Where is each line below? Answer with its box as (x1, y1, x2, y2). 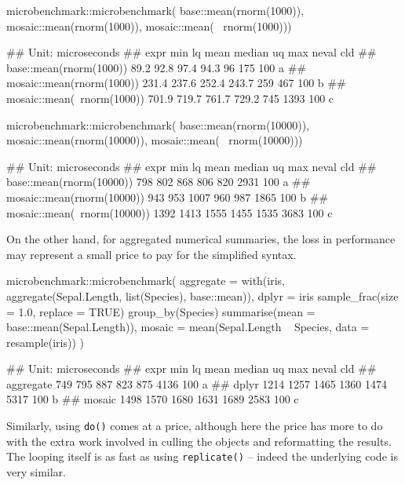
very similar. (6, 463, 66, 480)
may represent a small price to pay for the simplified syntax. (6, 246, 297, 262)
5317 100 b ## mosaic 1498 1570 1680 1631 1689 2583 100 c (6, 391, 299, 407)
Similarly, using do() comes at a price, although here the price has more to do (6, 418, 383, 434)
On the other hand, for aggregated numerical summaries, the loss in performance (6, 231, 396, 247)
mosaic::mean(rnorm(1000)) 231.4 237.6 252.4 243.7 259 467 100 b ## (6, 75, 346, 91)
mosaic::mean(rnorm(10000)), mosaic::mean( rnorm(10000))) (6, 132, 303, 148)
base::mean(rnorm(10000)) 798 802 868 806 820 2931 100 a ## (6, 173, 311, 190)
